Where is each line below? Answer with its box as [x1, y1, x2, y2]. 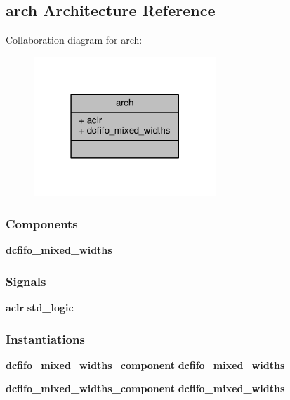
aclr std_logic [6, 300, 74, 315]
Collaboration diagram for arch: [6, 32, 143, 47]
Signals [6, 272, 46, 290]
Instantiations [6, 330, 85, 347]
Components [6, 214, 78, 232]
